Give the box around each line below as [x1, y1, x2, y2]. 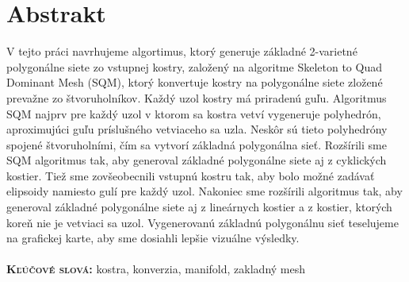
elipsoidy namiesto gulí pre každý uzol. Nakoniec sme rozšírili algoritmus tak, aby [6, 183, 403, 199]
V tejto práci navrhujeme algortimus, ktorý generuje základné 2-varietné [6, 43, 357, 60]
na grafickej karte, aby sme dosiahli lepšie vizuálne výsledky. [6, 230, 300, 246]
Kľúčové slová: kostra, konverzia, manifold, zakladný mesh [6, 261, 306, 277]
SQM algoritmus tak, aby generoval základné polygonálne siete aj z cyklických [6, 152, 387, 168]
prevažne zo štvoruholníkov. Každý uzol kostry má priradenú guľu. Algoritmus [6, 89, 387, 106]
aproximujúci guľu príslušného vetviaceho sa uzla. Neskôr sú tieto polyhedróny [6, 121, 388, 137]
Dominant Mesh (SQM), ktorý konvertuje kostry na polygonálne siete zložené [6, 74, 383, 91]
